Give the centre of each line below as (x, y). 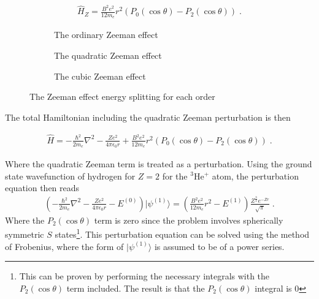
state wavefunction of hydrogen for (70, 176)
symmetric (25, 234)
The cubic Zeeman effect (100, 76)
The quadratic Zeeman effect (108, 55)
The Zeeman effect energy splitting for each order (122, 97)
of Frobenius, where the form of (64, 246)
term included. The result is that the (136, 288)
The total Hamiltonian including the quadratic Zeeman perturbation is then (148, 117)
